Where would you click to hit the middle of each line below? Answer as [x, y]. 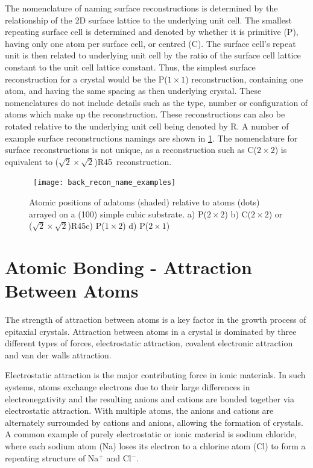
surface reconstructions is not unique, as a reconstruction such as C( [131, 150]
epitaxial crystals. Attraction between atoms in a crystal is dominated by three [151, 331]
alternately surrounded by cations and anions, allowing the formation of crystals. [154, 422]
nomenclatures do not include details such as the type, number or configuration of [156, 102]
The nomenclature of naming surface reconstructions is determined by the [141, 8]
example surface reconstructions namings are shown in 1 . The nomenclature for [151, 138]
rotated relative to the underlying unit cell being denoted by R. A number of [147, 126]
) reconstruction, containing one [244, 79]
